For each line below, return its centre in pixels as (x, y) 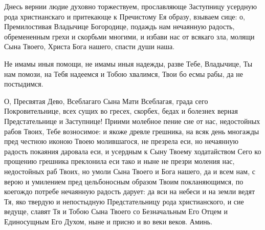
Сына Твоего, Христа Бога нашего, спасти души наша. (90, 46)
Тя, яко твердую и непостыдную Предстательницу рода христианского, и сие (124, 201)
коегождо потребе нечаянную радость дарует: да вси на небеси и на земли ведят (130, 191)
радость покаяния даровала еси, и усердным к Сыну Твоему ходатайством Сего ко (133, 151)
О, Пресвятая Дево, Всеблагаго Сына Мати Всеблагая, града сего (106, 101)
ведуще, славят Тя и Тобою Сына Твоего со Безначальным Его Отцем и (116, 211)
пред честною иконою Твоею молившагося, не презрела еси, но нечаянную (121, 141)
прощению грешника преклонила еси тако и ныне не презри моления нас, (119, 161)
